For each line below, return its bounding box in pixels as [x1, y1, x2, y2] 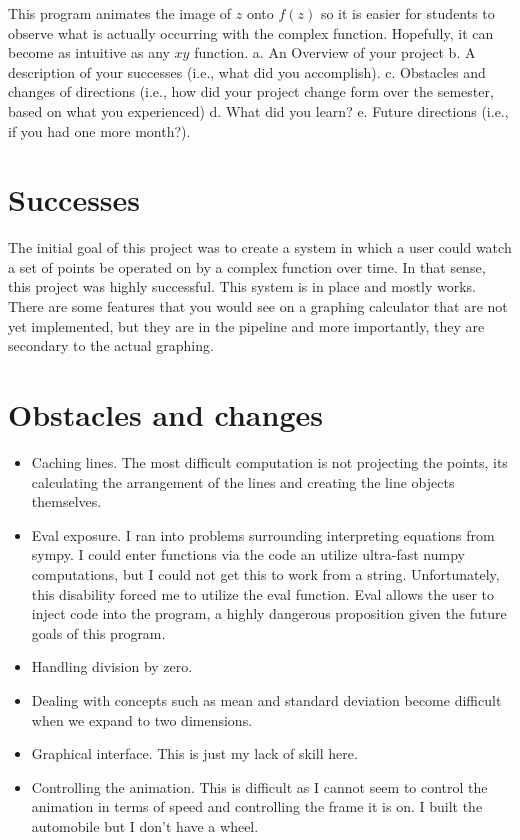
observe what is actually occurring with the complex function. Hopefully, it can [8, 22, 494, 43]
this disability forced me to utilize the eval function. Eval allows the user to [31, 583, 494, 604]
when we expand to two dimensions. [31, 709, 253, 730]
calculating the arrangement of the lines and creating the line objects [31, 471, 455, 492]
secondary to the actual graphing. [8, 335, 214, 356]
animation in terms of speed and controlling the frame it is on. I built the [31, 796, 483, 817]
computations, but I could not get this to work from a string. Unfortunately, [31, 563, 500, 584]
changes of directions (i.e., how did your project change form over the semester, [8, 81, 494, 102]
